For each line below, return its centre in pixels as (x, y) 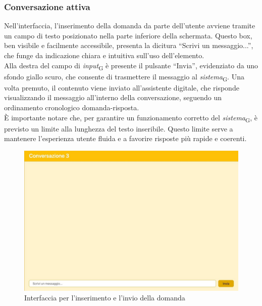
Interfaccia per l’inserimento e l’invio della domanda (105, 298)
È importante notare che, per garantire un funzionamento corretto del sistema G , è (131, 118)
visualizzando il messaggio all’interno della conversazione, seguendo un (113, 97)
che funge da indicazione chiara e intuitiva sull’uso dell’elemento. (104, 55)
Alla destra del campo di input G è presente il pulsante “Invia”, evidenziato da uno (131, 66)
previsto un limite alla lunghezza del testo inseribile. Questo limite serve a (119, 128)
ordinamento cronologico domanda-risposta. (72, 107)
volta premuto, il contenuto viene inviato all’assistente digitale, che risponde (122, 87)
